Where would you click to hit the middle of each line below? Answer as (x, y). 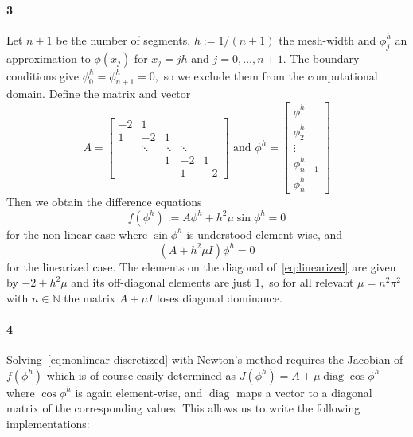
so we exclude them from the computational (271, 75)
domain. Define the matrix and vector (99, 94)
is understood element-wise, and (265, 234)
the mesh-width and (327, 39)
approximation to (49, 58)
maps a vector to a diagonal (304, 392)
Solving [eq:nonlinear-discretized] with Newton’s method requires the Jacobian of (205, 359)
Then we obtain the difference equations (104, 202)
